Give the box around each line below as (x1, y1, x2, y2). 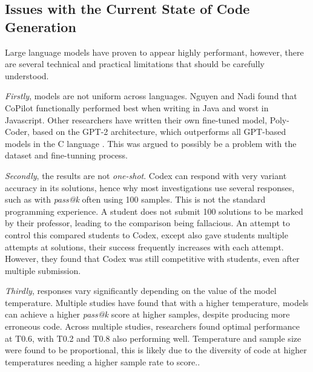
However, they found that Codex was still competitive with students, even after (5, 252, 300, 265)
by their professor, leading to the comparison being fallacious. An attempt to (5, 217, 291, 229)
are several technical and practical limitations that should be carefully (5, 57, 265, 70)
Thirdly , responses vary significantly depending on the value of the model (5, 284, 277, 297)
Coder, (5, 125, 30, 138)
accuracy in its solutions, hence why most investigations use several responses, (5, 181, 295, 194)
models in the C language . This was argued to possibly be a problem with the (5, 137, 297, 149)
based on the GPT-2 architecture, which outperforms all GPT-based (32, 125, 286, 138)
